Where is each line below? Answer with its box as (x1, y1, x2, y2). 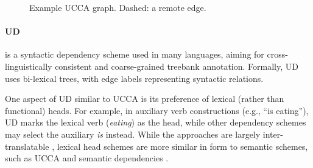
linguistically (5, 59, 52, 72)
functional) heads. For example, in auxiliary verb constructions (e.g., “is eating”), (5, 104, 309, 116)
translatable (5, 139, 49, 152)
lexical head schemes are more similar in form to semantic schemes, (57, 139, 308, 152)
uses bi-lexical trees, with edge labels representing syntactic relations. (5, 72, 264, 84)
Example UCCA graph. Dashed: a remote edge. (29, 1, 206, 13)
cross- (267, 48, 288, 61)
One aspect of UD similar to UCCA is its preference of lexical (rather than (5, 92, 284, 105)
